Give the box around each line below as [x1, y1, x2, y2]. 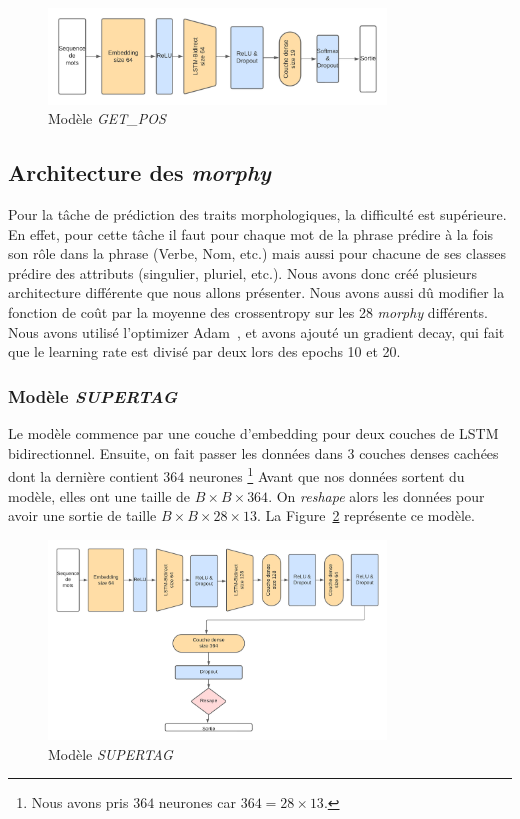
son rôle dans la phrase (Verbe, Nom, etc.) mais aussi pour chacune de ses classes [8, 243, 506, 264]
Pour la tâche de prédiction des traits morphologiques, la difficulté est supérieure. [8, 204, 507, 225]
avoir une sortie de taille [8, 505, 157, 526]
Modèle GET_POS [48, 108, 166, 129]
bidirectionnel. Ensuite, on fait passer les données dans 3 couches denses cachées [8, 442, 499, 463]
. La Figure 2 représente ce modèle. [256, 505, 475, 526]
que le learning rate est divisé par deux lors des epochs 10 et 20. [8, 341, 401, 362]
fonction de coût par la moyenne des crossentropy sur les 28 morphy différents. [8, 302, 488, 323]
